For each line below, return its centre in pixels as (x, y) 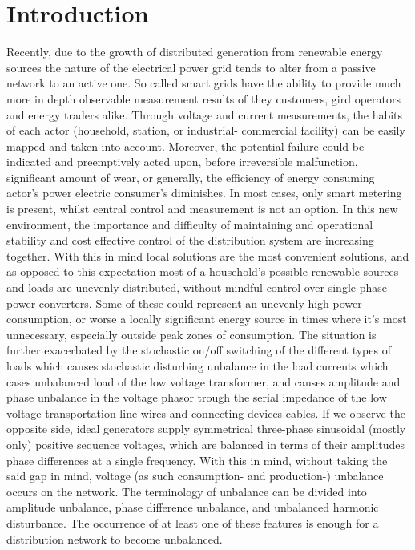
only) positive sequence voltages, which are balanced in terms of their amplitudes (206, 444)
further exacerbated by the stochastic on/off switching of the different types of (199, 350)
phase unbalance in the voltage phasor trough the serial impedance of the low (197, 397)
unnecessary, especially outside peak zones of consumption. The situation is (191, 334)
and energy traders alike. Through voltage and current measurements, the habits (205, 114)
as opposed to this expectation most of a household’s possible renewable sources (203, 271)
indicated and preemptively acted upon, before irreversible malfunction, (182, 162)
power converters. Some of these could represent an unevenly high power (184, 303)
